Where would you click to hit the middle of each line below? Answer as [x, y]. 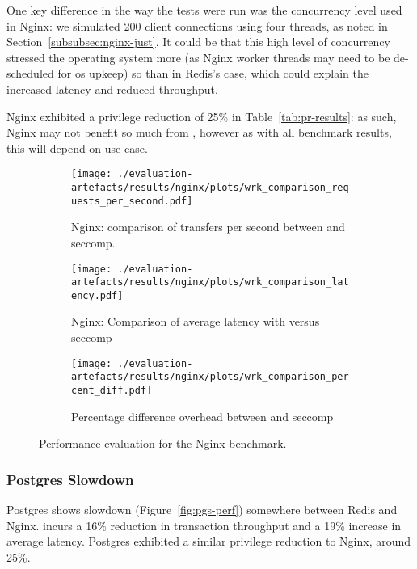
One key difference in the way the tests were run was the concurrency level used [204, 10]
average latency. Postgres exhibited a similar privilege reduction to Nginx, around [209, 541]
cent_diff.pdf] [112, 390]
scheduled [30, 73]
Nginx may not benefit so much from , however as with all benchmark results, [199, 132]
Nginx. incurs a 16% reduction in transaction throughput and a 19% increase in [204, 525]
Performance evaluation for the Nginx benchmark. [163, 443]
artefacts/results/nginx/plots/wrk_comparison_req [210, 188]
